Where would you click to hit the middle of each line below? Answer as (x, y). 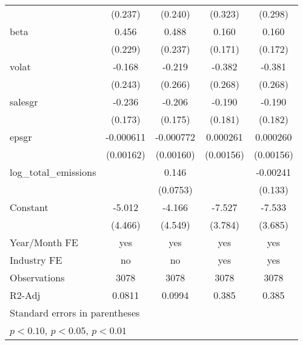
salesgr (24, 102)
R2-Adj (25, 295)
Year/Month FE (44, 242)
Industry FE (36, 260)
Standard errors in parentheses (75, 313)
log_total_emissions (53, 172)
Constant (29, 207)
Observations (37, 277)
